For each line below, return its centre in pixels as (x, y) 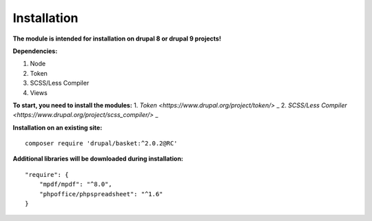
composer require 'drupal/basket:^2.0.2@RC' (102, 144)
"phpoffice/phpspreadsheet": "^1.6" (101, 194)
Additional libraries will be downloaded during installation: (98, 159)
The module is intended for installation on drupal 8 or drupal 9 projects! (117, 39)
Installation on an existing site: (58, 127)
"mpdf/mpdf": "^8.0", (76, 185)
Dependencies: (35, 51)
